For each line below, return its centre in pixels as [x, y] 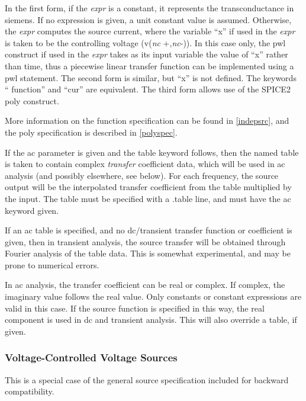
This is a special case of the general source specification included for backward [147, 379]
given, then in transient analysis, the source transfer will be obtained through [145, 241]
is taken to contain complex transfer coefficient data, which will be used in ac [145, 164]
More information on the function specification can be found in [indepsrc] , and [147, 121]
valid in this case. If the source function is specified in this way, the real [135, 308]
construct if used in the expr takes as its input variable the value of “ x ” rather [146, 54]
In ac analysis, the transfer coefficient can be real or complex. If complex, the [145, 285]
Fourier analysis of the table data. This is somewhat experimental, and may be [148, 253]
